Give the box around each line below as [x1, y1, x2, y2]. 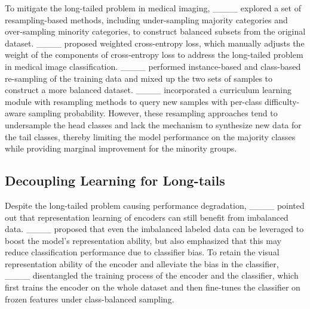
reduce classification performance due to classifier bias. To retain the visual [5, 246, 280, 258]
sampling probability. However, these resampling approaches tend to [28, 107, 278, 119]
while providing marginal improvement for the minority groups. [5, 142, 237, 154]
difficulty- [264, 95, 300, 107]
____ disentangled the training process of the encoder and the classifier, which [5, 269, 299, 282]
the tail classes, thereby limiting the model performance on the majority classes [5, 130, 296, 143]
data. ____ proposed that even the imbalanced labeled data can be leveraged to [5, 223, 304, 235]
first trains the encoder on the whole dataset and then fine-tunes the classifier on [5, 281, 300, 293]
